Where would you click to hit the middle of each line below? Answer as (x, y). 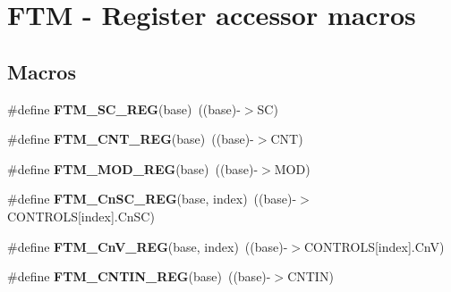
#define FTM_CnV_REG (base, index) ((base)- (148, 246)
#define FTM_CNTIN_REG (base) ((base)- (139, 276)
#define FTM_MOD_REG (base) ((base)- (133, 168)
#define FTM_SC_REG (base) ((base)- (124, 108)
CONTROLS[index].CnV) (374, 246)
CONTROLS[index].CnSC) (81, 216)
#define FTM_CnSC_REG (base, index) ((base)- (152, 199)
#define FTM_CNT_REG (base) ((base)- (131, 139)
